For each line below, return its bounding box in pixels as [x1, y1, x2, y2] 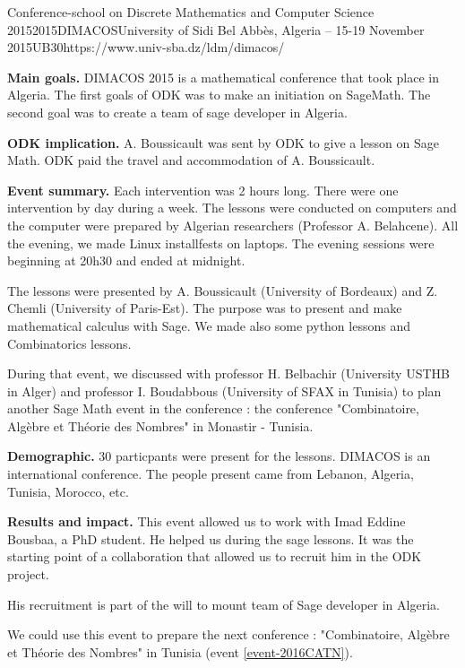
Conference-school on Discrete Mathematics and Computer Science [7, 3, 375, 21]
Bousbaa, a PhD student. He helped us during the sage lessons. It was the [7, 529, 414, 548]
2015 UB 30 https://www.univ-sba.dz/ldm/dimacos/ [7, 38, 285, 56]
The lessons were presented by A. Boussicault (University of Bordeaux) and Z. [7, 281, 438, 299]
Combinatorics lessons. [7, 334, 132, 352]
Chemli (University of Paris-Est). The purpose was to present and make [7, 299, 402, 317]
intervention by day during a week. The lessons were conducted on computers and [7, 198, 457, 217]
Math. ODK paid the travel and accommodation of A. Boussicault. [7, 151, 375, 169]
